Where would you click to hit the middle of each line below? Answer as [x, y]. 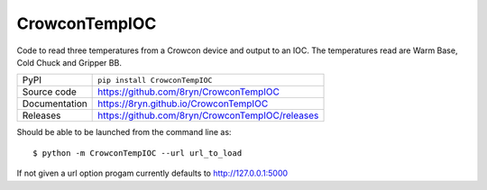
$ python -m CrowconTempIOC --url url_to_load [138, 153]
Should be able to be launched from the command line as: [124, 132]
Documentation [55, 104]
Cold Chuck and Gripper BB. [69, 62]
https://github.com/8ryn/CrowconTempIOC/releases [208, 115]
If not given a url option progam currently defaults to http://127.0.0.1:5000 [152, 173]
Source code [49, 92]
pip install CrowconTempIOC [155, 80]
